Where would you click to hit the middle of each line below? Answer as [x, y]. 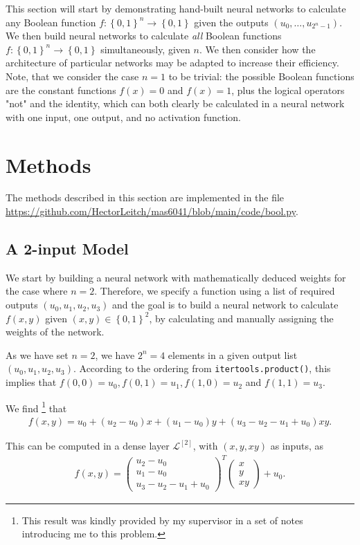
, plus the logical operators [288, 90]
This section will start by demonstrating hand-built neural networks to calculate [176, 8]
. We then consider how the [257, 49]
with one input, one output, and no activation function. [123, 117]
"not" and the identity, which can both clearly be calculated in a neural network [175, 103]
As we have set [37, 354]
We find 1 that [36, 407]
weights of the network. [55, 332]
